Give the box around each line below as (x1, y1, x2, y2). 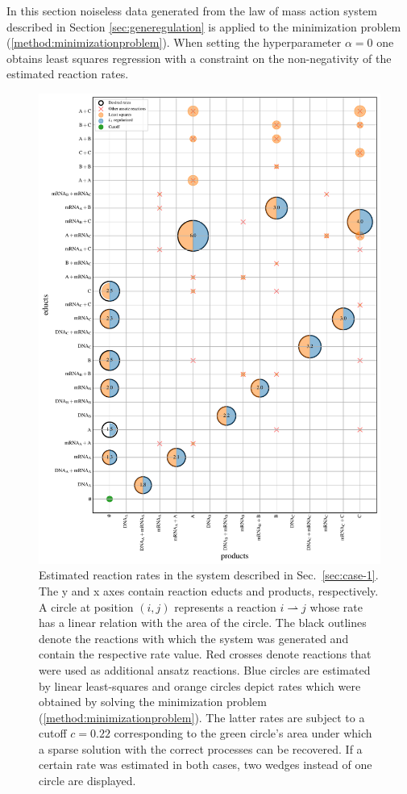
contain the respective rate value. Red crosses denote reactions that (39, 646, 372, 662)
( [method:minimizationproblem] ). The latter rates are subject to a (39, 708, 365, 725)
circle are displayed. (39, 772, 136, 789)
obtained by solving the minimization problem (39, 693, 267, 710)
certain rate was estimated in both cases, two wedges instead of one (39, 756, 372, 773)
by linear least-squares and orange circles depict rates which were (39, 677, 361, 694)
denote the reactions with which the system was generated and (39, 629, 349, 646)
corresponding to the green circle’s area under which (114, 725, 372, 742)
